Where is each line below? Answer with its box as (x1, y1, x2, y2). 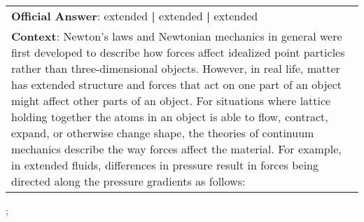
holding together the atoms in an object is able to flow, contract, (11, 109, 328, 125)
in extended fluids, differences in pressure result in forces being (11, 157, 318, 173)
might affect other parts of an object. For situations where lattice (11, 92, 331, 109)
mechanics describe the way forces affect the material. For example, (11, 141, 342, 157)
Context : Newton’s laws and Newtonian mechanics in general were (11, 28, 342, 44)
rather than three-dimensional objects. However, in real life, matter (11, 60, 340, 76)
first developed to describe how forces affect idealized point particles (11, 44, 345, 60)
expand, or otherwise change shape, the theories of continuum (11, 125, 314, 141)
